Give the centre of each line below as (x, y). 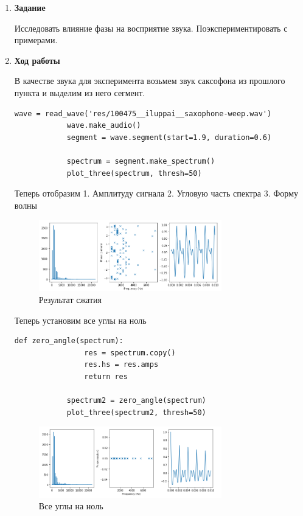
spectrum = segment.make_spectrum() (141, 161)
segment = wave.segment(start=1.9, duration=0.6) (169, 137)
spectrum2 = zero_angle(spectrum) (136, 401)
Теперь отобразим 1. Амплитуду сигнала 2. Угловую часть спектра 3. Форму (156, 193)
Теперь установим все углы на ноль (80, 320)
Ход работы (37, 60)
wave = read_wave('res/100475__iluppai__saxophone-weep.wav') (143, 113)
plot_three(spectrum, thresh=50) (134, 173)
